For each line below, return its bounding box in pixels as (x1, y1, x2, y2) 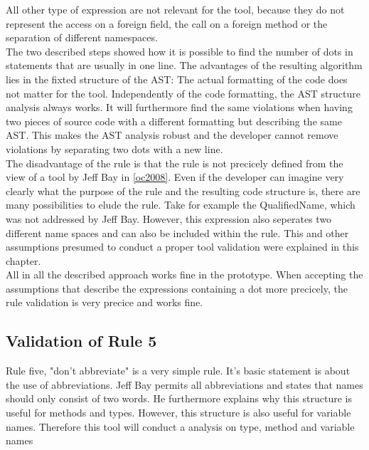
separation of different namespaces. (6, 30, 158, 45)
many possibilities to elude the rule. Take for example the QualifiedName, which (6, 197, 355, 212)
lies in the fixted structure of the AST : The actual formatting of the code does (6, 71, 348, 86)
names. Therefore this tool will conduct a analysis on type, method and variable (6, 419, 355, 434)
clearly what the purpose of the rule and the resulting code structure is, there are (6, 183, 360, 198)
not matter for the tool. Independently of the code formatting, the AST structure (6, 85, 360, 100)
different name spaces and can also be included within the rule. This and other (6, 225, 349, 240)
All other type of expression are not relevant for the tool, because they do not (6, 2, 345, 16)
